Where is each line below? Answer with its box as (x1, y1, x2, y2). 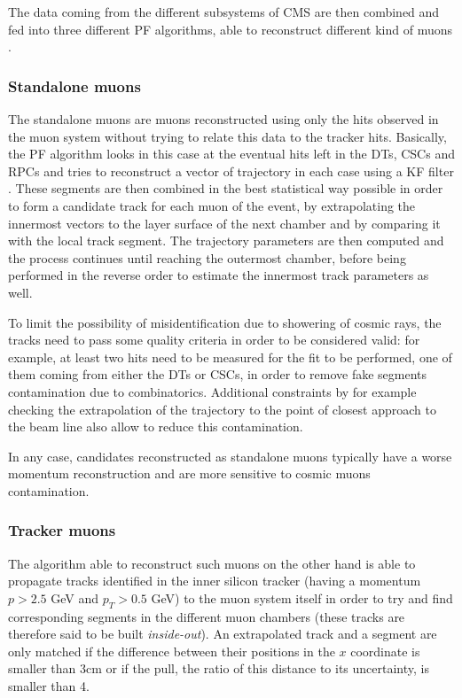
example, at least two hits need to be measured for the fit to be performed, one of (8, 347, 452, 366)
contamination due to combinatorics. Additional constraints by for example (8, 382, 417, 400)
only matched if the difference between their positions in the (8, 641, 335, 660)
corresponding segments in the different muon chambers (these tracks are (8, 607, 405, 625)
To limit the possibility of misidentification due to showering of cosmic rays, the (8, 313, 442, 331)
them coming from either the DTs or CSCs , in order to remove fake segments (8, 365, 427, 384)
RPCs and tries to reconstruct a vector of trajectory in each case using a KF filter (8, 161, 454, 180)
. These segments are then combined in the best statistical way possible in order (8, 179, 443, 198)
